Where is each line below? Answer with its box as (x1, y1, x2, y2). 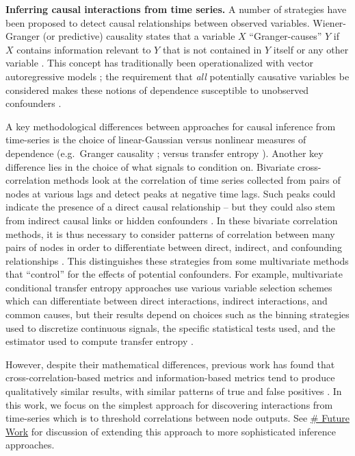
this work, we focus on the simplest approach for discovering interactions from (5, 397, 333, 411)
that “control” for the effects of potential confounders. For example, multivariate (5, 267, 343, 281)
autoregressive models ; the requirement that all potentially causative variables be (5, 69, 350, 83)
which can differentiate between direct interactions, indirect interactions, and (5, 293, 328, 308)
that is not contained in (162, 42, 262, 56)
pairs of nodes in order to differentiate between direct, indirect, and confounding (5, 240, 342, 254)
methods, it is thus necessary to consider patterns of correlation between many (5, 226, 335, 241)
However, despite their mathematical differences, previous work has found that (5, 357, 335, 371)
